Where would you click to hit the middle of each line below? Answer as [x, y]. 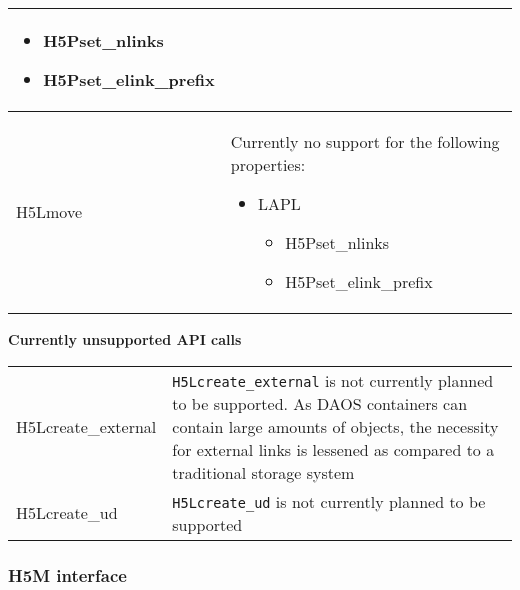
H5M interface [67, 574]
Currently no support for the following [365, 141]
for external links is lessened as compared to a [333, 449]
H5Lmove [49, 211]
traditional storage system [263, 472]
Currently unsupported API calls [125, 339]
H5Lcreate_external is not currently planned [333, 380]
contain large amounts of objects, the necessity [335, 426]
